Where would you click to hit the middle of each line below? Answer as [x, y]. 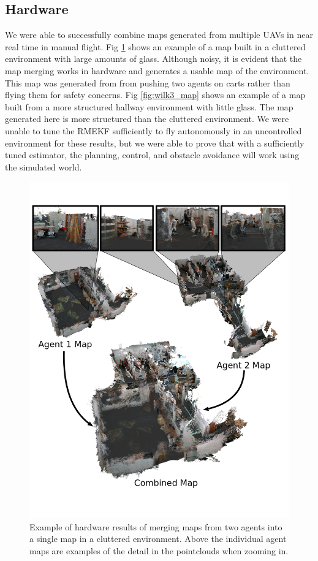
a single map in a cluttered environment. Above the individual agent [158, 539]
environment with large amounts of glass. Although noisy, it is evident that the [153, 59]
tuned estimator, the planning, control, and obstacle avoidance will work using [152, 155]
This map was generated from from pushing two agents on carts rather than [148, 82]
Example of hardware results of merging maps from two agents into [156, 526]
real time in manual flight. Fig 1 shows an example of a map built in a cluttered [155, 46]
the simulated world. [44, 166]
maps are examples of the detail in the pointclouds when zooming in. [159, 551]
